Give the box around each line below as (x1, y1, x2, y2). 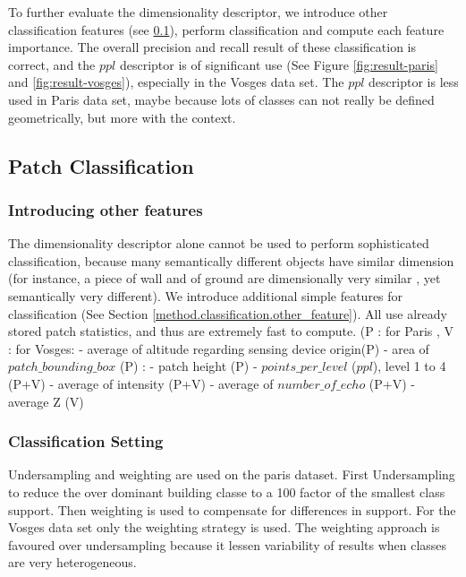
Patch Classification (8, 151, 194, 179)
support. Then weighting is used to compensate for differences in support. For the (8, 500, 456, 519)
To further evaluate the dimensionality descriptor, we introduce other (8, 3, 388, 21)
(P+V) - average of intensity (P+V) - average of (8, 374, 274, 392)
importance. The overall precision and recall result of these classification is (8, 38, 417, 56)
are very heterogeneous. (8, 553, 137, 572)
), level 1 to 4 (372, 357, 446, 375)
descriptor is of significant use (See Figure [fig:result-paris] (119, 55, 438, 73)
